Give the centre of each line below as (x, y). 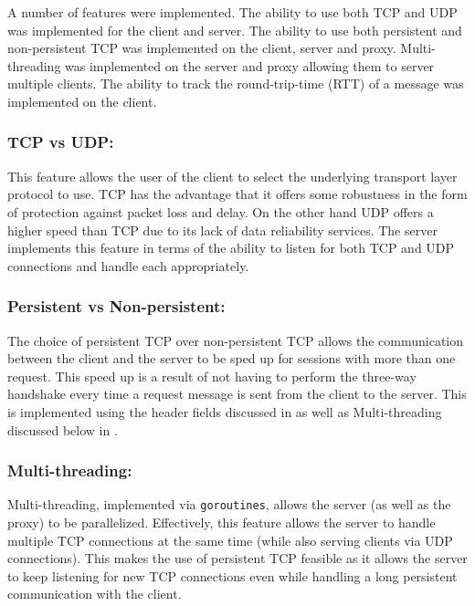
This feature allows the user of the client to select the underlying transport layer (232, 176)
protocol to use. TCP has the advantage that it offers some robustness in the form (237, 194)
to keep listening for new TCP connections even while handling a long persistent (232, 575)
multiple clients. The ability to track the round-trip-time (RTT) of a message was (236, 84)
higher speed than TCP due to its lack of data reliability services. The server (222, 230)
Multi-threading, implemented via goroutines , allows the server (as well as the (229, 504)
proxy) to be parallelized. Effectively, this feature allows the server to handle (222, 522)
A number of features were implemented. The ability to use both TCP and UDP (232, 12)
